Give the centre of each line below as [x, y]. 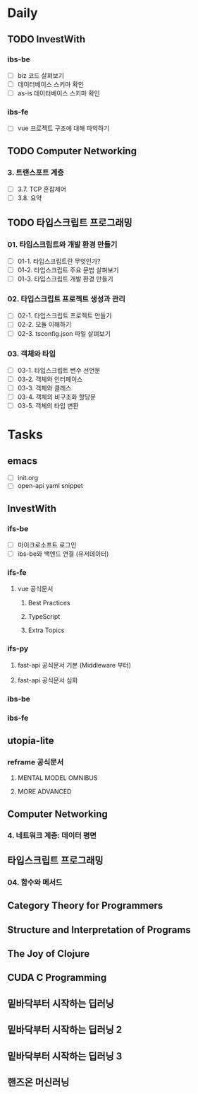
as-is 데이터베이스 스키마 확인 [58, 93]
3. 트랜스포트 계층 [36, 173]
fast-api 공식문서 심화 [48, 680]
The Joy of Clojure [49, 954]
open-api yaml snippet [50, 486]
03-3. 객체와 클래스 [44, 388]
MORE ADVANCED [44, 792]
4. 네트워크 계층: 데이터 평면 [52, 835]
